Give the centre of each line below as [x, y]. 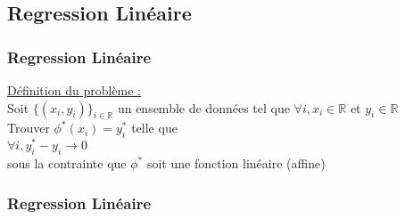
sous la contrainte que [67, 163]
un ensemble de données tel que [203, 107]
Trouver [29, 128]
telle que [154, 128]
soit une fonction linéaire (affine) [236, 163]
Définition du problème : [74, 90]
